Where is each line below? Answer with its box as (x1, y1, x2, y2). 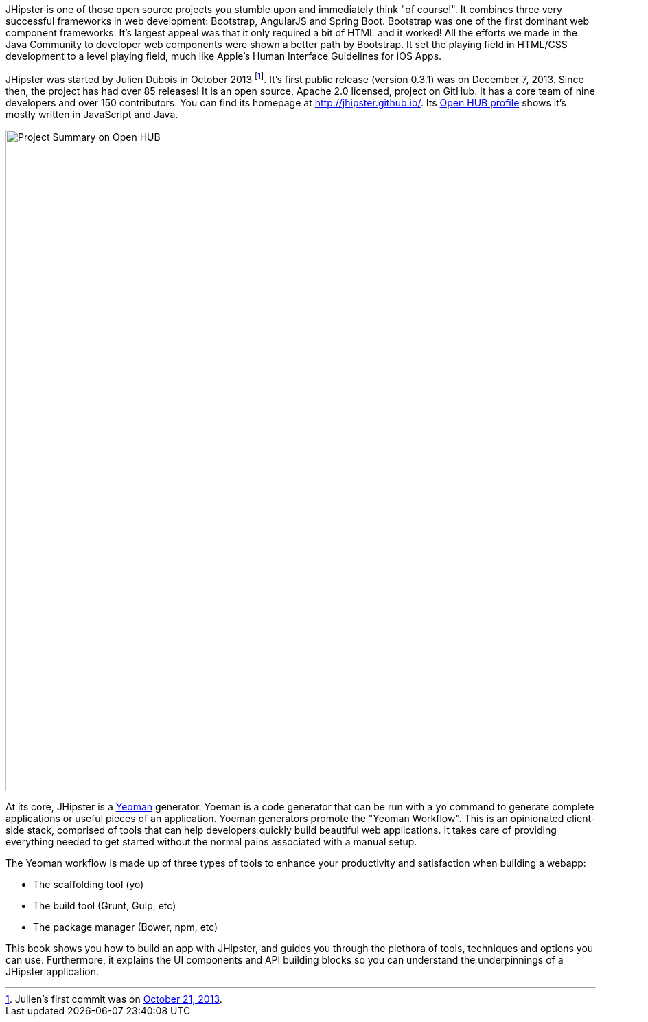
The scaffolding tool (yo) (33, 878, 144, 890)
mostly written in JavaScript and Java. (5, 108, 178, 120)
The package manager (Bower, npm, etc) (33, 920, 218, 933)
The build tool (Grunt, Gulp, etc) (33, 899, 176, 911)
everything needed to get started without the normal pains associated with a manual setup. (5, 835, 417, 848)
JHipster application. (5, 965, 100, 977)
